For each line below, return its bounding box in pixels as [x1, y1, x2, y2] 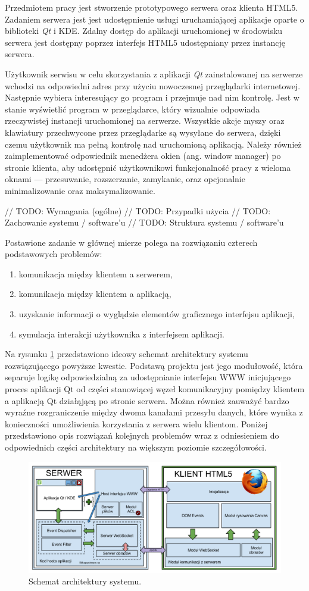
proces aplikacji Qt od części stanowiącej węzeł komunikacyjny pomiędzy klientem [5, 383, 305, 395]
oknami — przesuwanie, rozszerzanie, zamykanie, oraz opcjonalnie [5, 173, 245, 185]
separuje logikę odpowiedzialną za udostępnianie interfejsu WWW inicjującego [5, 371, 291, 383]
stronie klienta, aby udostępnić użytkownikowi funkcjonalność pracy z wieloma [5, 161, 291, 173]
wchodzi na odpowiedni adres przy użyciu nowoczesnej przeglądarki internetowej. [5, 79, 301, 92]
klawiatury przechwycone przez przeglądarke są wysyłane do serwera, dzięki [5, 126, 281, 138]
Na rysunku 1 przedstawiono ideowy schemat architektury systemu [5, 348, 248, 360]
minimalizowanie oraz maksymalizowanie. [5, 184, 155, 196]
